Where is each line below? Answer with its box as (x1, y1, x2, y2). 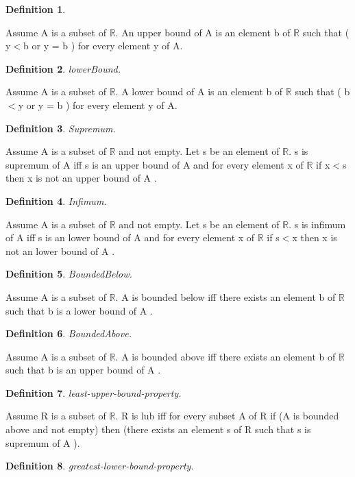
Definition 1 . (5, 2, 66, 16)
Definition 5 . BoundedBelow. (5, 267, 132, 281)
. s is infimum (289, 217, 346, 231)
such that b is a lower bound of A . (5, 303, 153, 317)
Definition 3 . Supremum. (5, 121, 116, 135)
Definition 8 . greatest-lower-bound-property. (5, 458, 194, 473)
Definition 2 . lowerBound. (5, 61, 121, 75)
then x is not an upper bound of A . (5, 171, 157, 185)
